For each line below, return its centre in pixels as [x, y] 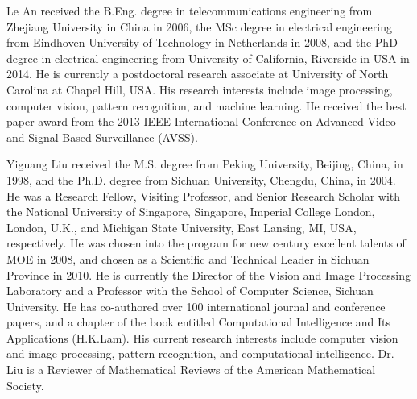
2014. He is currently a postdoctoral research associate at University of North [198, 74]
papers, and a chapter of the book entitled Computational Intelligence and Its [199, 322]
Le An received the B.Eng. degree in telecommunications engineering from [190, 10]
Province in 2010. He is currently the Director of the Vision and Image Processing [208, 274]
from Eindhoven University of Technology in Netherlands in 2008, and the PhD [202, 42]
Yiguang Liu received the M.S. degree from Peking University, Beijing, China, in [205, 164]
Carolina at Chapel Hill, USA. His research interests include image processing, [200, 89]
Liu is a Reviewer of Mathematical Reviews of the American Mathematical [191, 370]
